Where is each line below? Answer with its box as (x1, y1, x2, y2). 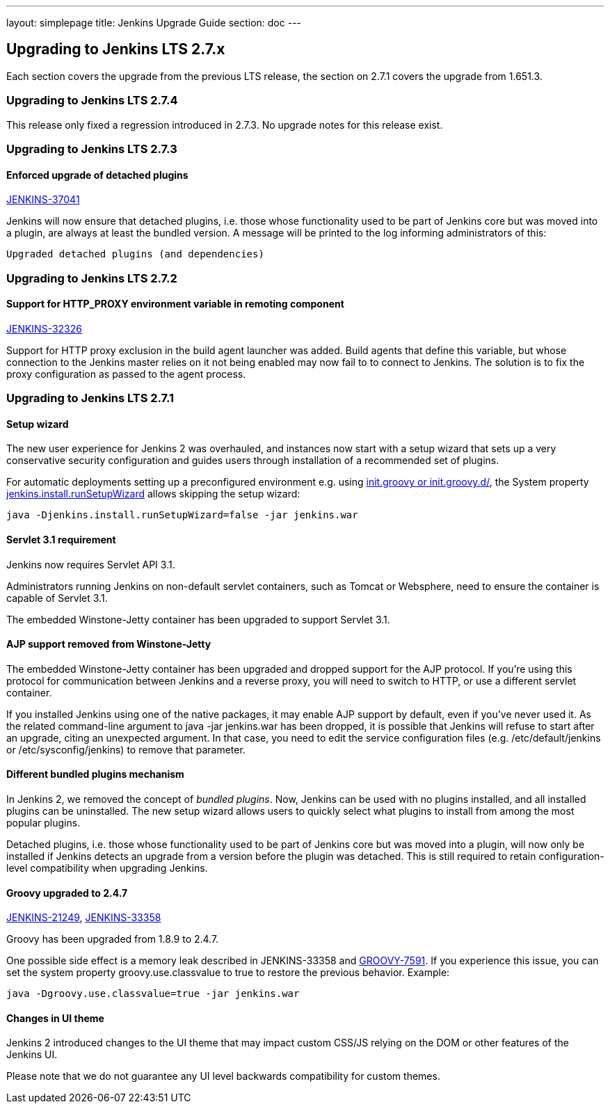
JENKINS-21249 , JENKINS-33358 (6, 911, 161, 924)
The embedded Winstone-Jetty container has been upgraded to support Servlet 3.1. (6, 613, 390, 625)
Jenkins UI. (6, 1048, 58, 1061)
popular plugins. (6, 817, 81, 829)
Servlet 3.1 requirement (6, 533, 116, 545)
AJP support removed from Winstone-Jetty (6, 638, 211, 651)
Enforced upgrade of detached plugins (6, 168, 188, 181)
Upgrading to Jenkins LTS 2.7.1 (6, 391, 175, 406)
